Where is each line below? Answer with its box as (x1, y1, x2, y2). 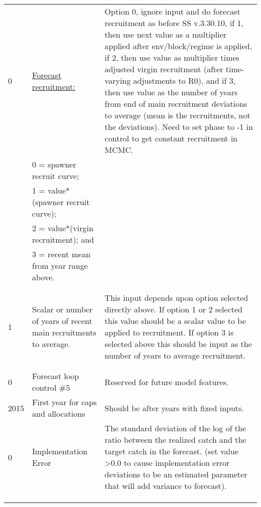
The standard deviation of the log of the (104, 422, 246, 434)
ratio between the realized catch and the (104, 434, 246, 445)
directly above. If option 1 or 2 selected (104, 303, 242, 315)
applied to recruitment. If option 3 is (104, 326, 234, 338)
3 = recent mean (32, 248, 91, 260)
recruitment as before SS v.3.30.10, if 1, (104, 17, 243, 29)
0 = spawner (32, 158, 76, 170)
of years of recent (32, 315, 92, 326)
